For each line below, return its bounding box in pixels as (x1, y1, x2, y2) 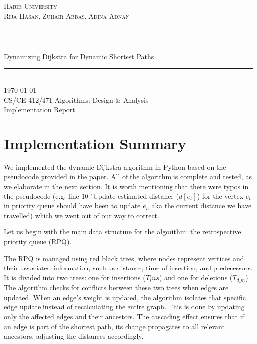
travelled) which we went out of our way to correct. (4, 210, 159, 220)
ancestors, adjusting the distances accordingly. (4, 331, 144, 341)
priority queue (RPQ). (4, 236, 72, 247)
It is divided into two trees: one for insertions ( (4, 272, 146, 282)
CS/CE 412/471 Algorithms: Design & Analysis (4, 94, 149, 105)
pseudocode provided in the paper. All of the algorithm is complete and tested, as (4, 171, 252, 182)
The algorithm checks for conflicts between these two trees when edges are (4, 282, 229, 293)
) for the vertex (197, 191, 244, 201)
